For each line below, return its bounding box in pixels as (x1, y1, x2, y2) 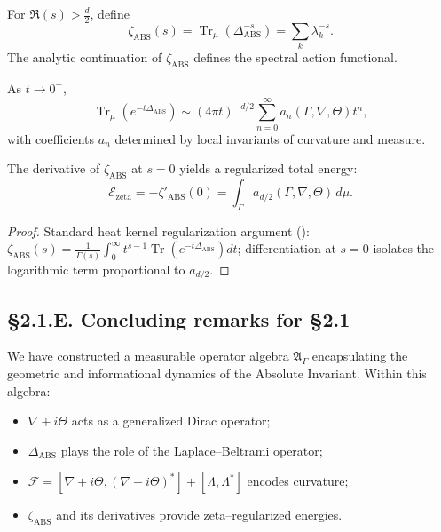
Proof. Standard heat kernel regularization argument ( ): (7, 221, 310, 240)
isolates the (373, 239, 435, 258)
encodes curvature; (247, 472, 349, 490)
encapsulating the (311, 346, 408, 365)
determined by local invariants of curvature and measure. (114, 129, 426, 147)
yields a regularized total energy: (179, 159, 358, 178)
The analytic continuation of (7, 48, 162, 67)
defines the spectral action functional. (193, 48, 398, 67)
